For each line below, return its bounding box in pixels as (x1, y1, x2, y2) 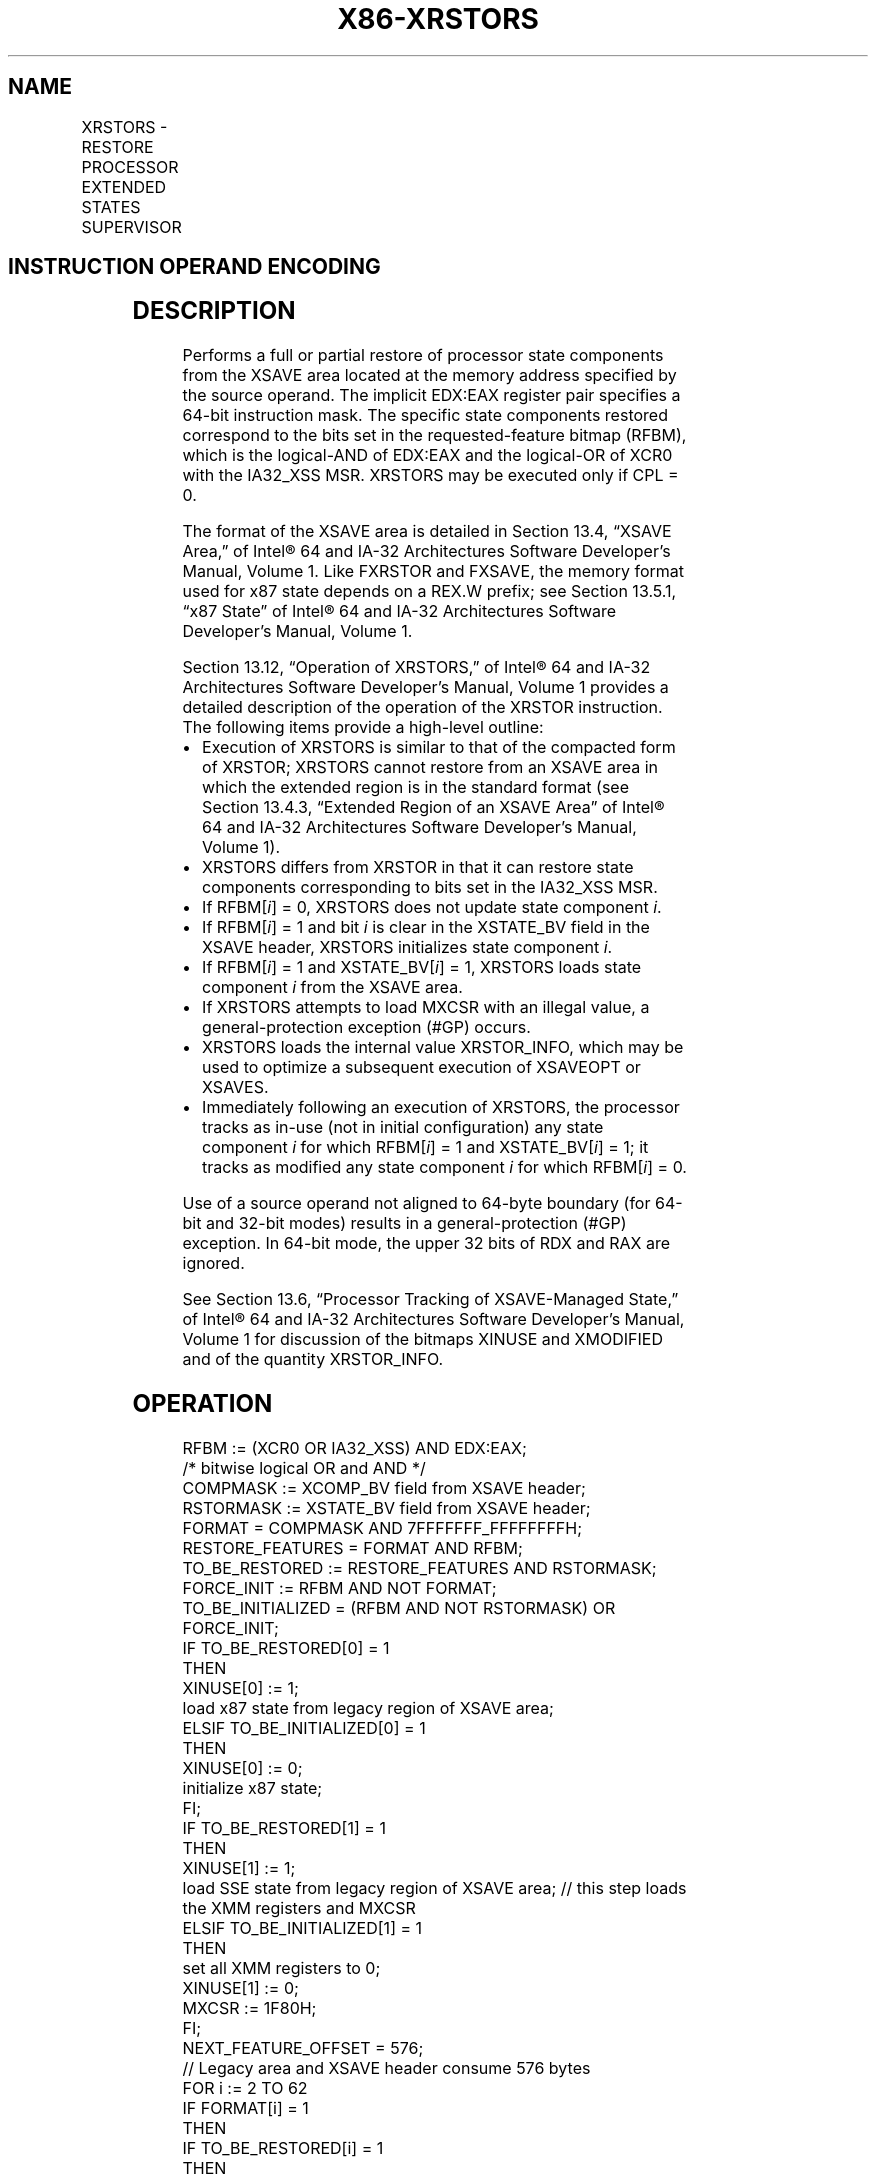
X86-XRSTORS (337, 2, 539, 36)
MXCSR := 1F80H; (182, 1998, 317, 2019)
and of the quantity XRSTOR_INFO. (182, 1349, 444, 1370)
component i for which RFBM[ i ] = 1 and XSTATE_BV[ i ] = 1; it (202, 1137, 649, 1158)
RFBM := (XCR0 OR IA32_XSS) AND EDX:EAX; (182, 1438, 527, 1459)
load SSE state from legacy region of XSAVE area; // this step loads (182, 1878, 687, 1899)
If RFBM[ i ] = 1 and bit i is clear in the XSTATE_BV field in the (202, 917, 650, 938)
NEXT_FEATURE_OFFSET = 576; (182, 2038, 424, 2059)
